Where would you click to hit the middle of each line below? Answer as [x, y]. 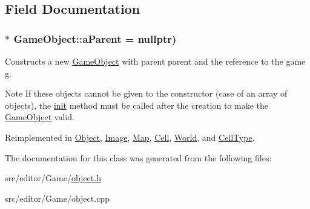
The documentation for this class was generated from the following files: [138, 157]
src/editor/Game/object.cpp [57, 198]
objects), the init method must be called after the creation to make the [137, 105]
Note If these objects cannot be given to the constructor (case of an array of [146, 93]
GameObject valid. [40, 117]
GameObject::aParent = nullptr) [95, 38]
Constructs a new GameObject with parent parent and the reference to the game [155, 61]
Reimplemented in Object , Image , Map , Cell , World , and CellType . [130, 137]
